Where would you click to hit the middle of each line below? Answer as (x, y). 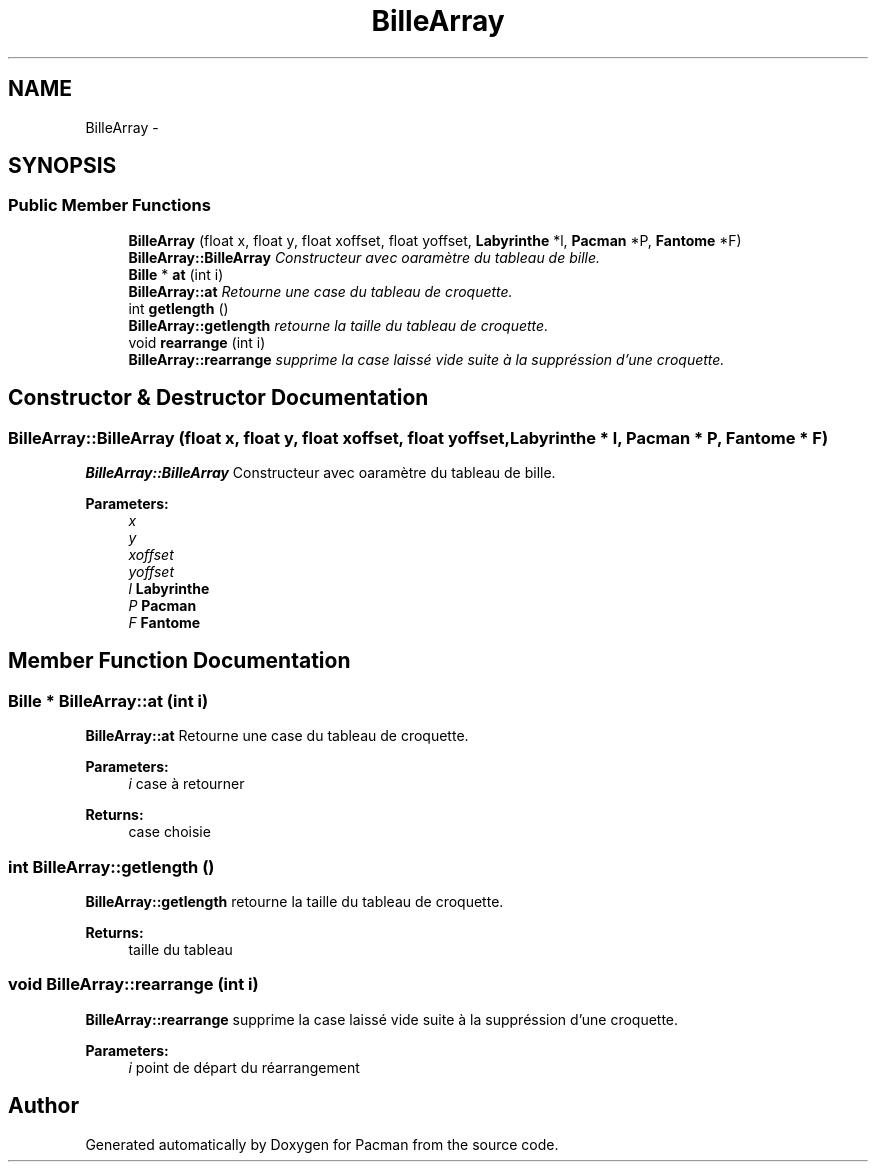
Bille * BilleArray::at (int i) (108, 700)
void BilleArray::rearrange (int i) (133, 984)
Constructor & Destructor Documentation (218, 398)
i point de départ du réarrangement (244, 1067)
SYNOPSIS (62, 166)
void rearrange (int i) (197, 342)
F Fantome (164, 623)
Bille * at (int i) (176, 274)
